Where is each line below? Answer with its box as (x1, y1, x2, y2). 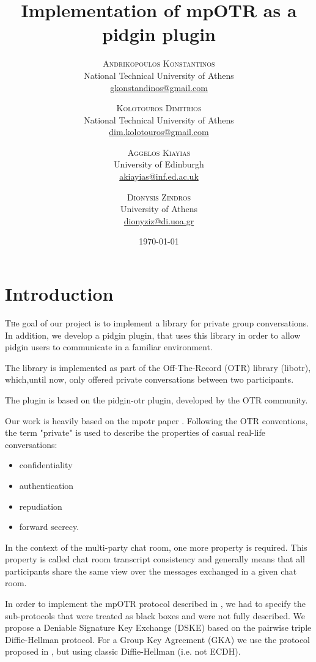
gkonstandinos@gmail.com (110, 81, 208, 94)
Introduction (5, 281, 114, 306)
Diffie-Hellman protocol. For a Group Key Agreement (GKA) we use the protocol (5, 633, 310, 645)
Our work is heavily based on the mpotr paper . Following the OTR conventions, (5, 414, 308, 427)
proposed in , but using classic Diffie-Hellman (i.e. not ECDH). (5, 645, 241, 658)
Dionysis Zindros (127, 190, 191, 203)
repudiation (19, 499, 62, 512)
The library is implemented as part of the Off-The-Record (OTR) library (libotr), (5, 361, 311, 373)
